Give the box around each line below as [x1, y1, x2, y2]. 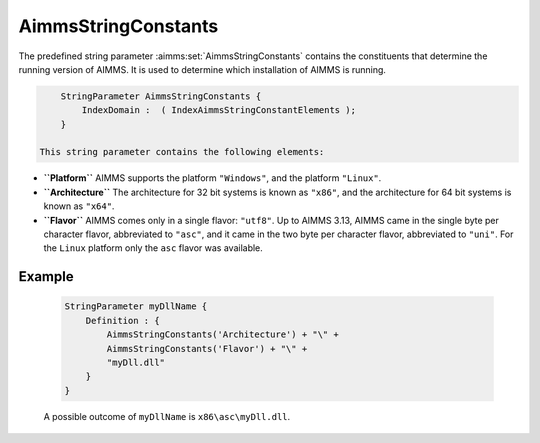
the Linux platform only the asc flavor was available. [43, 242, 264, 254]
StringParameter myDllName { [64, 301, 208, 312]
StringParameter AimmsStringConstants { [60, 90, 262, 102]
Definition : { [85, 315, 160, 326]
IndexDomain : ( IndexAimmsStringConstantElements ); [81, 105, 357, 116]
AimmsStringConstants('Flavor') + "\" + [106, 343, 308, 354]
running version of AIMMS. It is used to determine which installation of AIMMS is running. [18, 63, 387, 75]
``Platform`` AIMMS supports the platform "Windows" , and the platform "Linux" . [43, 172, 382, 184]
